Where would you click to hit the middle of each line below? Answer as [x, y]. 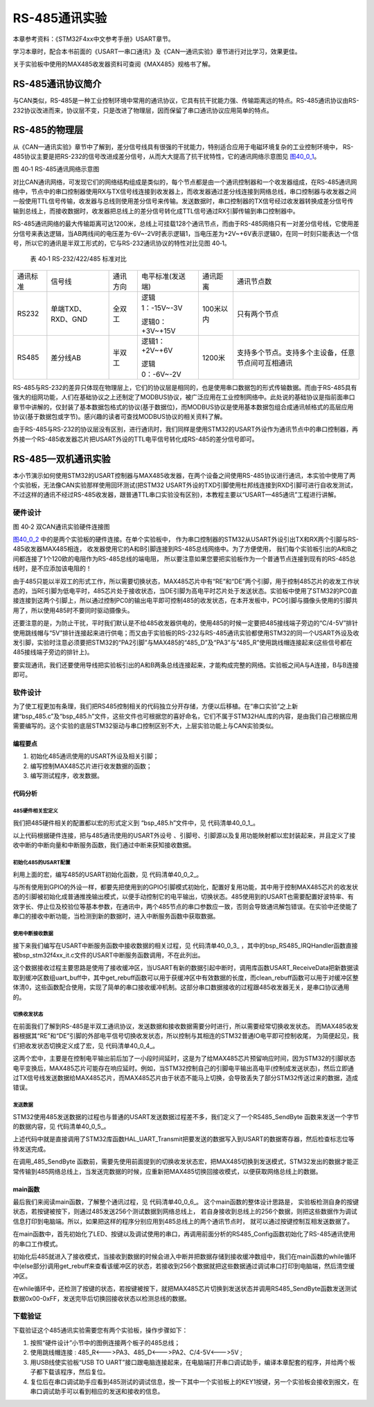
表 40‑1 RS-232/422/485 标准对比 [79, 259]
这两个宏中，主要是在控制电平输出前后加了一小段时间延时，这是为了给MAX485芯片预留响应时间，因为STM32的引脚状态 [184, 1059]
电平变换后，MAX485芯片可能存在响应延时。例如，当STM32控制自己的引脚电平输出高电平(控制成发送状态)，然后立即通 [184, 1068]
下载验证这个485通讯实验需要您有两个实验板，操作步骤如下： [100, 1330]
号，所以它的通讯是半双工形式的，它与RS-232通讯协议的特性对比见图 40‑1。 [122, 244]
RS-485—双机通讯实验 [62, 459]
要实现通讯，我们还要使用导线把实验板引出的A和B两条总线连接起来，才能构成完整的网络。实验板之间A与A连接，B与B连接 [186, 665]
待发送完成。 [31, 1149]
